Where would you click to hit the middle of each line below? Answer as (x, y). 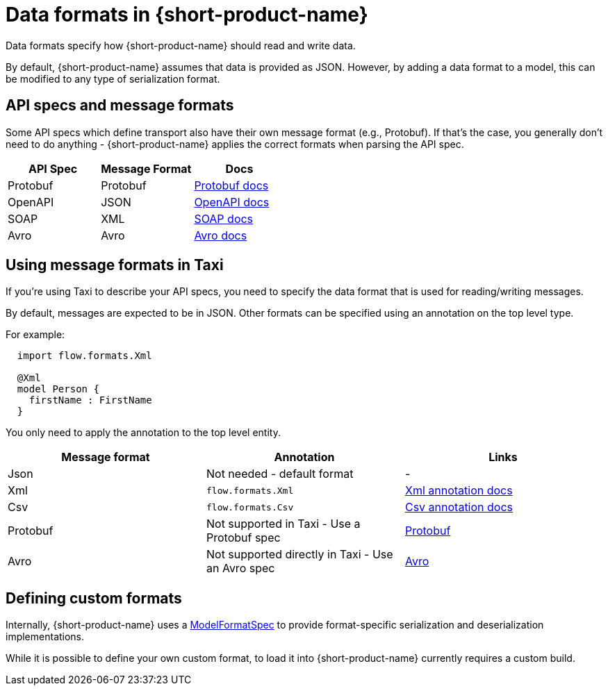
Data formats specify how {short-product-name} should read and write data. (181, 45)
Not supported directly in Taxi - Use (299, 555)
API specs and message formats (120, 106)
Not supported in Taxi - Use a (283, 524)
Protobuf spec (243, 538)
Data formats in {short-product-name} (187, 15)
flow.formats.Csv (250, 507)
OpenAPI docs (232, 202)
